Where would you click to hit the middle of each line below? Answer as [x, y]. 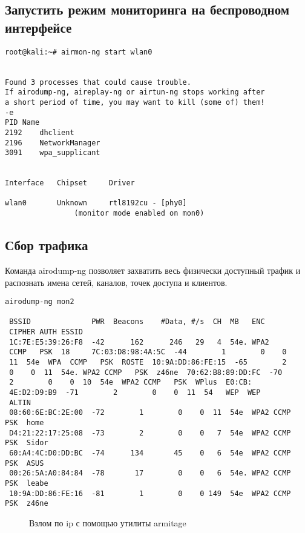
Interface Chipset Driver [70, 183]
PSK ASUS [25, 463]
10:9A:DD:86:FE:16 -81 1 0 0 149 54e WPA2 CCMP [150, 493]
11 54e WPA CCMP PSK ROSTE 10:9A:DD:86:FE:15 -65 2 [148, 363]
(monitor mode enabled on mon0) [139, 214]
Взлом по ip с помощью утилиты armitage [108, 522]
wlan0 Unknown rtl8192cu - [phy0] [96, 203]
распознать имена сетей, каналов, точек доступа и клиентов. [116, 282]
